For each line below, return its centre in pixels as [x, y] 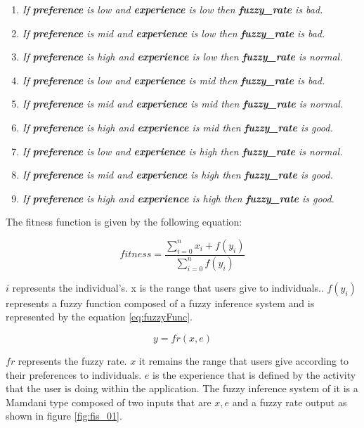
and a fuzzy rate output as [290, 402]
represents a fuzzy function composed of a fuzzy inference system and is [160, 303]
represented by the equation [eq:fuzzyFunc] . [99, 317]
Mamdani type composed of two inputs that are [109, 402]
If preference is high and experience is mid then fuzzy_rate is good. [177, 127]
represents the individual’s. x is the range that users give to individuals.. [168, 287]
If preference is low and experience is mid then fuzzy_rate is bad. [174, 80]
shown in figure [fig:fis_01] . [64, 416]
